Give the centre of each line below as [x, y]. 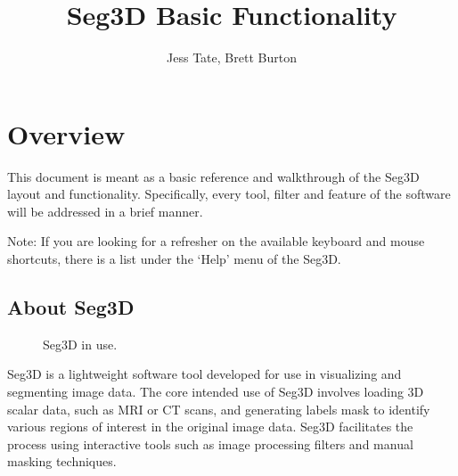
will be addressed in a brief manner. [105, 211]
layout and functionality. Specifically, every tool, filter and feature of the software [229, 194]
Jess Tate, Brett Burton [232, 57]
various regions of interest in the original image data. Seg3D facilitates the [210, 427]
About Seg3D [71, 307]
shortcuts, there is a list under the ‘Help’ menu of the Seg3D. [174, 259]
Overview [66, 133]
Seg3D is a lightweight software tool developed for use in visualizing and [204, 374]
